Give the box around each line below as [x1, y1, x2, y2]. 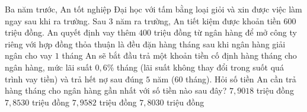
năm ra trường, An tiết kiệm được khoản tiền [116, 14, 281, 27]
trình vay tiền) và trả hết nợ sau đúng [5, 72, 143, 85]
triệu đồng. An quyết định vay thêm [5, 26, 136, 39]
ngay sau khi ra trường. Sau [5, 14, 106, 27]
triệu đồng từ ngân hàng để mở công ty [153, 26, 297, 39]
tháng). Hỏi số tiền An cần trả [186, 72, 296, 85]
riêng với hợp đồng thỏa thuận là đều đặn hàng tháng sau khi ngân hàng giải [5, 37, 286, 50]
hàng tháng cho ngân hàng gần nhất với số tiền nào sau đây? [5, 84, 227, 97]
